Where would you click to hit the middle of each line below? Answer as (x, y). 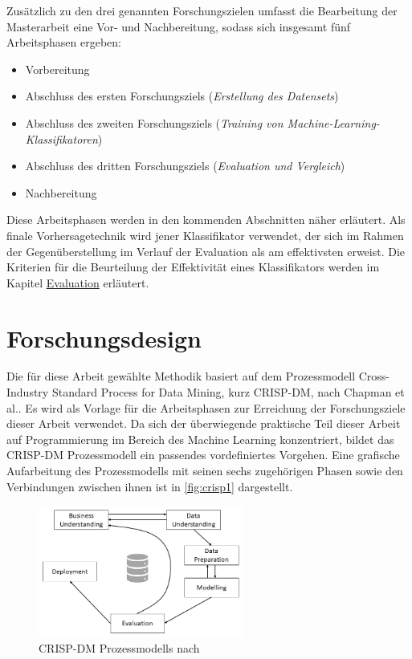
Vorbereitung (57, 69)
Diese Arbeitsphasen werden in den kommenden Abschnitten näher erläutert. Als (206, 220)
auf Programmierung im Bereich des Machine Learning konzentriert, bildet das (200, 439)
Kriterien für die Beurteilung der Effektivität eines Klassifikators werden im (193, 267)
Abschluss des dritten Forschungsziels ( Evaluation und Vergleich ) (185, 166)
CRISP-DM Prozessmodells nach (119, 648)
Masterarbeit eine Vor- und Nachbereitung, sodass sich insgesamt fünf (179, 26)
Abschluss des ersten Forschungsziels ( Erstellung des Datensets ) (182, 96)
